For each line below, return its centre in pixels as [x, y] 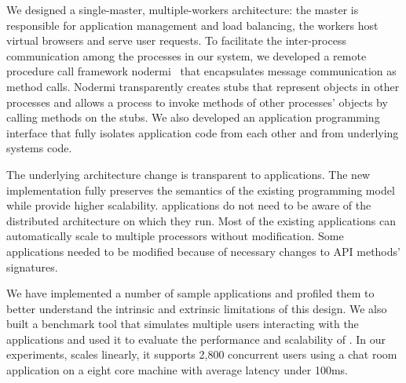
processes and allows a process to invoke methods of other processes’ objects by [197, 102]
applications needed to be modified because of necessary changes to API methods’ [203, 251]
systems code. [39, 148]
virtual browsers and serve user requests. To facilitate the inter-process [176, 40]
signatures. [32, 266]
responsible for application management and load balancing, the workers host [192, 25]
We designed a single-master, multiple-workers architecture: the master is [183, 9]
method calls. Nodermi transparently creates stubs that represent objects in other [203, 86]
